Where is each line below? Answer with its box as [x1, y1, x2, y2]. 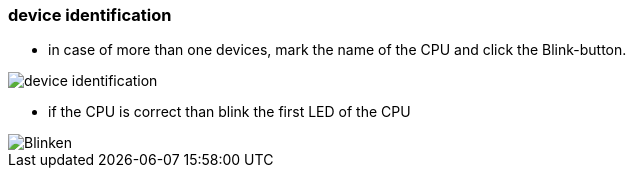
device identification [8, 5, 172, 25]
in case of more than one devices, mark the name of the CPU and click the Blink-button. [48, 41, 627, 59]
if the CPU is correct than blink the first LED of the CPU [48, 103, 411, 121]
